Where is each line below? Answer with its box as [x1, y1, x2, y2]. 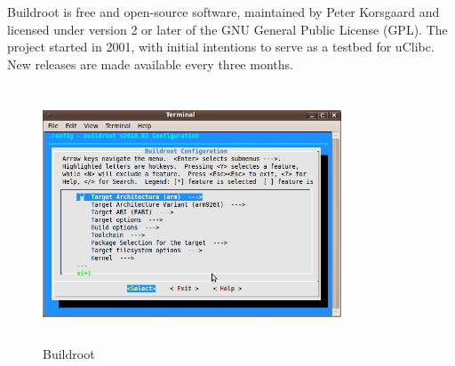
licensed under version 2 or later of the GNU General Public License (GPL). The [7, 20, 448, 38]
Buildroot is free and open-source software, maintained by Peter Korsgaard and [7, 3, 440, 20]
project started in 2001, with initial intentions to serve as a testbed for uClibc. [7, 37, 435, 56]
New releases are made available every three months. [7, 54, 293, 73]
